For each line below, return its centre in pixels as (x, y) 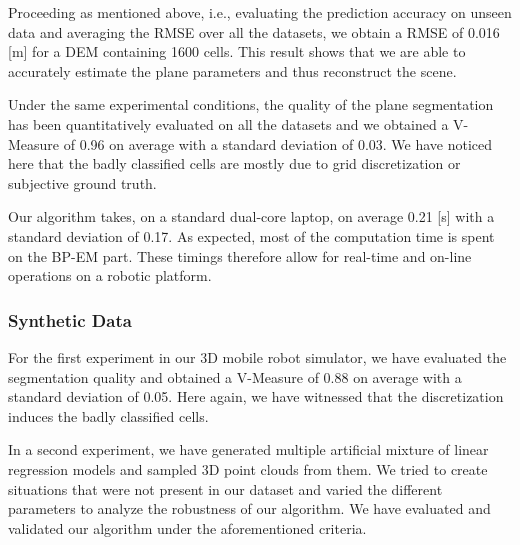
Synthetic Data (70, 319)
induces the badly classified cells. (108, 415)
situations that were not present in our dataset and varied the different (225, 488)
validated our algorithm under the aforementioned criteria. (187, 527)
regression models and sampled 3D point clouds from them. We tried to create (248, 468)
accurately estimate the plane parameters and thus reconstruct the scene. (232, 70)
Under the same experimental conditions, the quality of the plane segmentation (251, 104)
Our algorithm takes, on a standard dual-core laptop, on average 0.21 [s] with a (251, 216)
